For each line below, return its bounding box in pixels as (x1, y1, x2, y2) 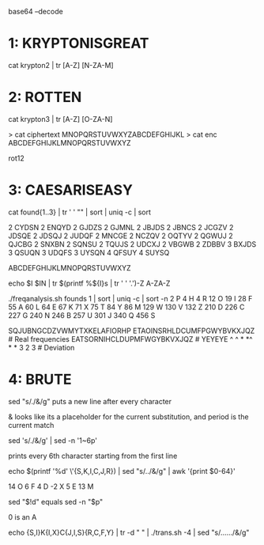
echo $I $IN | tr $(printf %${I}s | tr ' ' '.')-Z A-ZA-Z (8, 278, 171, 288)
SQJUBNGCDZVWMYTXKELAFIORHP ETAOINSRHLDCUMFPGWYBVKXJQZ (8, 326, 255, 335)
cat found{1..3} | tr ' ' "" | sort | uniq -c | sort (8, 207, 152, 217)
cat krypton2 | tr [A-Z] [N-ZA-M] (8, 60, 114, 70)
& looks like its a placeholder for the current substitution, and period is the (8, 411, 249, 422)
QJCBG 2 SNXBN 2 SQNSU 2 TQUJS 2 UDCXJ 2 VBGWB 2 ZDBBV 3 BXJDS (8, 239, 257, 248)
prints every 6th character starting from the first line (8, 451, 178, 460)
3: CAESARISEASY (8, 181, 133, 199)
